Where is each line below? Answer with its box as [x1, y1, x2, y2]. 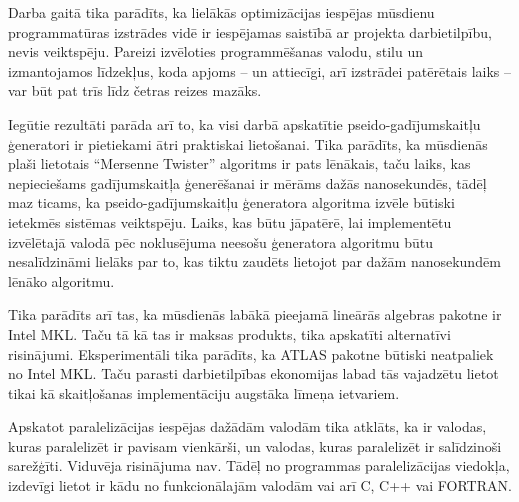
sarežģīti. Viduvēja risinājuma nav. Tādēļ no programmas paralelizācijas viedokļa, [8, 455, 510, 476]
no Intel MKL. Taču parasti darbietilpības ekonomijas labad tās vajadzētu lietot [8, 363, 499, 384]
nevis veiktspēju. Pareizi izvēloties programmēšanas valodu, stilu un [8, 41, 423, 62]
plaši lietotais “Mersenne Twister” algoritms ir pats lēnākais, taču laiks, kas [8, 153, 471, 174]
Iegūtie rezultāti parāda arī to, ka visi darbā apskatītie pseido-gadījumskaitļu [8, 113, 481, 134]
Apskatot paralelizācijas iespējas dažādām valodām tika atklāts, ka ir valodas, [8, 416, 487, 437]
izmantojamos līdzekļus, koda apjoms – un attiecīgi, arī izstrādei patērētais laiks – [8, 60, 512, 81]
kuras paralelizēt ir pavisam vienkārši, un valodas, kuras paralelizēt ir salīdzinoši [8, 435, 502, 456]
